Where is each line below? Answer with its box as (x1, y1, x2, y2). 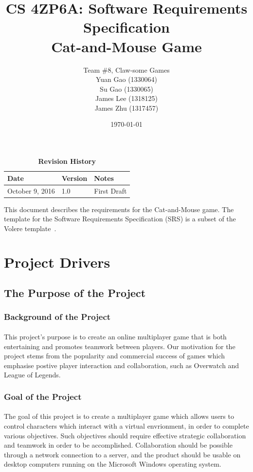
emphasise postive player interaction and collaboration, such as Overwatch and (4, 360, 239, 370)
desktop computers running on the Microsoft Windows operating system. (4, 459, 221, 469)
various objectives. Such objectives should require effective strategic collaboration (4, 430, 246, 440)
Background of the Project (4, 311, 111, 323)
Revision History (38, 156, 96, 166)
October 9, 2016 (7, 185, 55, 196)
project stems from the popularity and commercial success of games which (4, 351, 225, 361)
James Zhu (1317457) (94, 102, 159, 113)
